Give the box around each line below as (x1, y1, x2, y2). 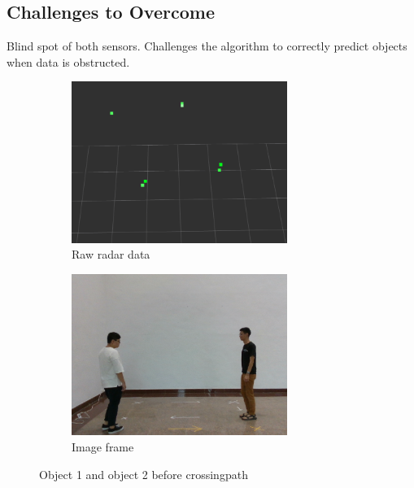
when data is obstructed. (7, 53, 130, 70)
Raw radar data (72, 246, 150, 263)
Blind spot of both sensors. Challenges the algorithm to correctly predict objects (7, 37, 407, 54)
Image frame (72, 438, 134, 455)
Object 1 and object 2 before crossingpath (39, 465, 248, 482)
